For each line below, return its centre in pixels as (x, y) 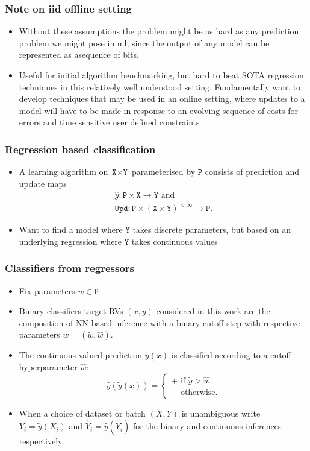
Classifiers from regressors (70, 268)
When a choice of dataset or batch (82, 413)
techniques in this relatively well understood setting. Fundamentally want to (160, 87)
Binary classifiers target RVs (71, 311)
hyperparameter (48, 366)
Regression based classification (80, 149)
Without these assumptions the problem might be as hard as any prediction (159, 31)
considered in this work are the (213, 311)
